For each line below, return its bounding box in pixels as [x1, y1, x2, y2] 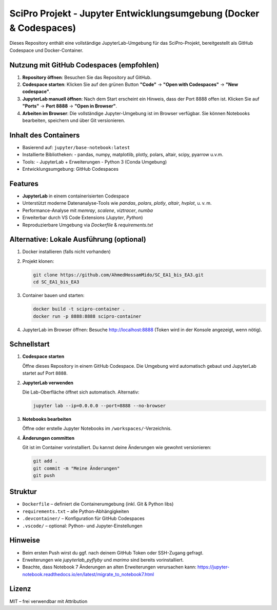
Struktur [9, 488, 37, 496]
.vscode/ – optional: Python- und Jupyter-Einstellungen [22, 523, 143, 529]
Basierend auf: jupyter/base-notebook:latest [22, 144, 130, 150]
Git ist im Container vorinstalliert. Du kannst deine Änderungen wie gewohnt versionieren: [22, 444, 211, 451]
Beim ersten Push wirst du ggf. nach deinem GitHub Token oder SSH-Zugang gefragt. [22, 549, 204, 555]
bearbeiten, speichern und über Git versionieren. [22, 117, 126, 123]
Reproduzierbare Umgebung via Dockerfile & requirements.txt [22, 222, 153, 228]
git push [33, 472, 55, 478]
